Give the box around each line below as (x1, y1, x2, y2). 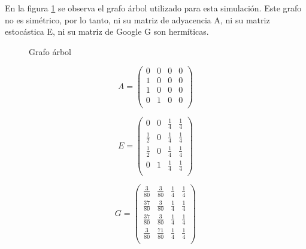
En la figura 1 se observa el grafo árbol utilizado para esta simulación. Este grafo (5, 2, 302, 14)
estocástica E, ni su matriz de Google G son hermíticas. (5, 25, 209, 38)
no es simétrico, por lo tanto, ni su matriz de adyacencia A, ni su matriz (5, 13, 270, 26)
